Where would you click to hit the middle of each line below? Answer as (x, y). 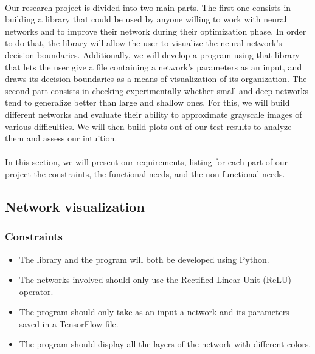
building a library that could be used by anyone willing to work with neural (146, 19)
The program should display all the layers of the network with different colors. (165, 344)
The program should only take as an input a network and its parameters (154, 312)
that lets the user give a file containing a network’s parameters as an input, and (154, 66)
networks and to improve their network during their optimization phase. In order (156, 31)
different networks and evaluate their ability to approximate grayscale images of (154, 114)
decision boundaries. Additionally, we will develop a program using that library (152, 54)
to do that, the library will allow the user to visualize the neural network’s (144, 43)
